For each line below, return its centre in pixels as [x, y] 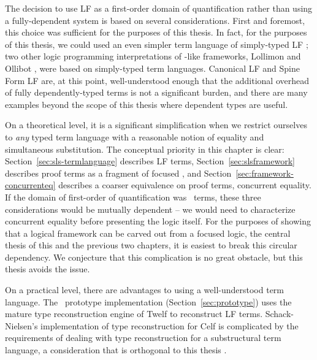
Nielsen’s [21, 325]
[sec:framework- [265, 173]
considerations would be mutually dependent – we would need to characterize [150, 209]
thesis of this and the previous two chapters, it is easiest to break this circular [151, 245]
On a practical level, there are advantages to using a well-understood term [145, 290]
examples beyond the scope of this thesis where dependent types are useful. [147, 104]
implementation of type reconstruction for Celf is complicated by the [170, 325]
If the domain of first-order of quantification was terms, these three [133, 197]
